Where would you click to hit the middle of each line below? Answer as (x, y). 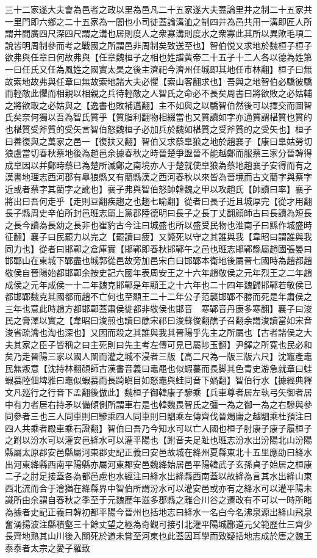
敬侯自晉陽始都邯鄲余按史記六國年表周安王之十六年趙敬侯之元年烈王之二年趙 (158, 273)
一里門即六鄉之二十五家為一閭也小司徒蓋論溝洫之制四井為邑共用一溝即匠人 (154, 21)
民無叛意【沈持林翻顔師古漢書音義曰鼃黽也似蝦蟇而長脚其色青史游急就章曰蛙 (158, 368)
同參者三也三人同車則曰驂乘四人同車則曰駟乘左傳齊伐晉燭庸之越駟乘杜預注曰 (158, 416)
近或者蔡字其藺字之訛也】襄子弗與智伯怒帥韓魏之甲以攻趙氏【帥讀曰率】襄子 (158, 188)
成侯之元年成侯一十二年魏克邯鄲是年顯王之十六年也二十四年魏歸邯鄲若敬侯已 (158, 284)
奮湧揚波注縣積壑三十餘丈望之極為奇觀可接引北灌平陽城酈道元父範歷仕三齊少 (158, 524)
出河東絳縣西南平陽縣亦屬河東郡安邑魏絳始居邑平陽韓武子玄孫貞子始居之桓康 (158, 464)
